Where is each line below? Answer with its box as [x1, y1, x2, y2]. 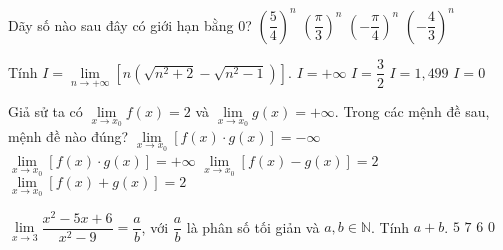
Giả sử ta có [8, 101, 83, 122]
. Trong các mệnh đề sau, [334, 101, 490, 122]
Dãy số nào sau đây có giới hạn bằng [8, 14, 234, 35]
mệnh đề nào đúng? [8, 125, 129, 146]
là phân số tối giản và [186, 216, 320, 237]
